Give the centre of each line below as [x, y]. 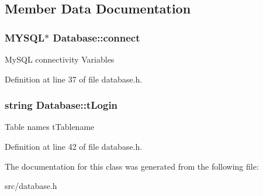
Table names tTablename [50, 127]
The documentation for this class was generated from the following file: [132, 166]
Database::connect [96, 37]
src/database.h [31, 186]
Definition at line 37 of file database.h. [74, 79]
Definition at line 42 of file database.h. [74, 146]
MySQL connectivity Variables [60, 59]
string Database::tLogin [61, 105]
